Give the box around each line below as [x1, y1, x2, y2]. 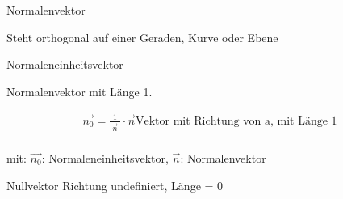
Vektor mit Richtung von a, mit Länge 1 [135, 115, 337, 127]
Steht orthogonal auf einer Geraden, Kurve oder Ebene [6, 28, 278, 45]
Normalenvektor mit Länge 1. [6, 83, 153, 99]
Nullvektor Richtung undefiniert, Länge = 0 [6, 176, 224, 193]
